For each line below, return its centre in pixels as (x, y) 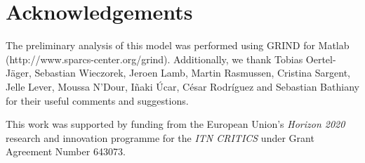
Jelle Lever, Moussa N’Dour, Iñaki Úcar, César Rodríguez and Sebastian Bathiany (182, 86)
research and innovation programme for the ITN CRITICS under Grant (160, 137)
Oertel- (321, 59)
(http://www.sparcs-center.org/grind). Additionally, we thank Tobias (154, 59)
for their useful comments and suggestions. (97, 100)
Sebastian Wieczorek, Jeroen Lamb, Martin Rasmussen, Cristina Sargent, (193, 73)
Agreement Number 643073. (66, 151)
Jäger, (19, 73)
